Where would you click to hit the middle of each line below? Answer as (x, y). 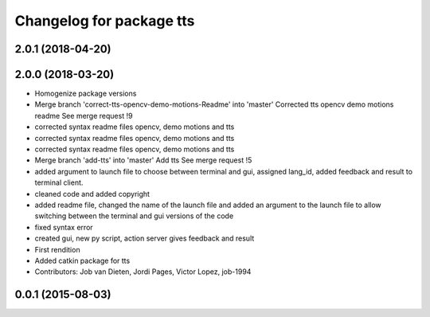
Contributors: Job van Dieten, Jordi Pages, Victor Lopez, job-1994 (143, 272)
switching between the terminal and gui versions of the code (134, 216)
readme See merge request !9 (84, 115)
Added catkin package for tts (82, 260)
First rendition (57, 249)
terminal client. (59, 182)
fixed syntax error (64, 227)
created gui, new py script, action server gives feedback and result (145, 238)
